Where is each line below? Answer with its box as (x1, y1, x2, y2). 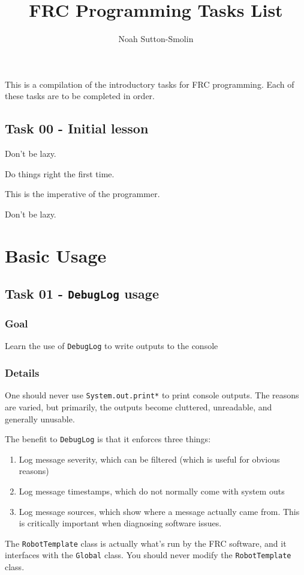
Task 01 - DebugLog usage (5, 284, 159, 303)
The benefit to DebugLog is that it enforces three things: (5, 433, 211, 445)
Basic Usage (5, 243, 107, 267)
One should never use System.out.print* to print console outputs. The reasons (5, 389, 299, 401)
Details (5, 365, 40, 380)
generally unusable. (5, 412, 75, 425)
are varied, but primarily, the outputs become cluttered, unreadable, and (5, 400, 272, 413)
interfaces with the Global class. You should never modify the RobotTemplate (5, 549, 291, 561)
